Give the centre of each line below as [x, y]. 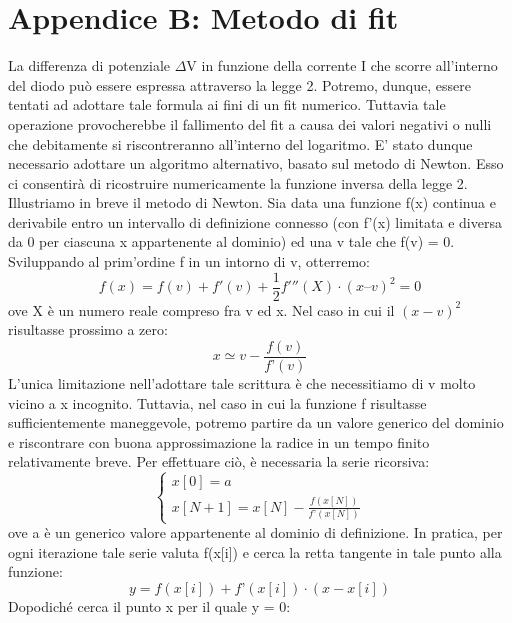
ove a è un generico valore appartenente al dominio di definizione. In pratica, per [255, 532]
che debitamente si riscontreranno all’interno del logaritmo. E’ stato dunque [240, 143]
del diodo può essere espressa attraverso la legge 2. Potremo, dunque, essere [239, 84]
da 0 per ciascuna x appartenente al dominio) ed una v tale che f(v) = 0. [231, 241]
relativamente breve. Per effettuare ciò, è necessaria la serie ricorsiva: [219, 461]
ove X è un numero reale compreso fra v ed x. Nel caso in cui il [201, 309]
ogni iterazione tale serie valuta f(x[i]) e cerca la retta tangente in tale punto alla [255, 551]
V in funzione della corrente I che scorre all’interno [342, 65]
